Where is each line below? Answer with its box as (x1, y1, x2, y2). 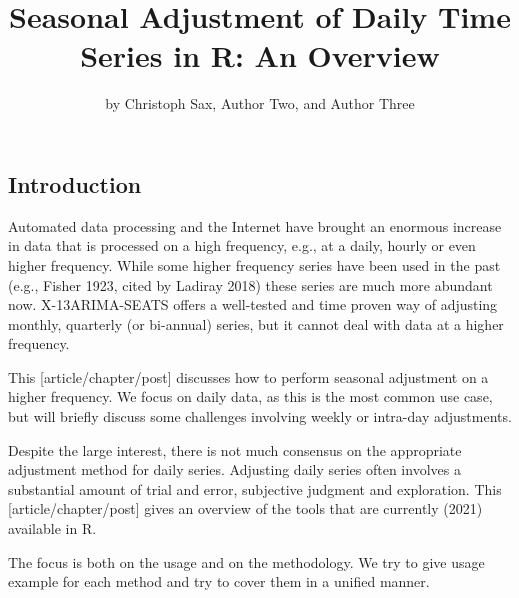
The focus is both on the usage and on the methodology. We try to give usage (8, 551, 485, 572)
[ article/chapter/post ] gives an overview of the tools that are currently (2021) (8, 498, 483, 519)
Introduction (8, 168, 142, 199)
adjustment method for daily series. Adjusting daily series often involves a (8, 459, 461, 480)
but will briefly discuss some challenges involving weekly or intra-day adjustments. (8, 406, 512, 427)
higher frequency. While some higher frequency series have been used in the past (8, 254, 501, 275)
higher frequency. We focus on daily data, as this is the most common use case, (8, 386, 493, 407)
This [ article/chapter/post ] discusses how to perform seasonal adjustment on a (8, 366, 489, 387)
